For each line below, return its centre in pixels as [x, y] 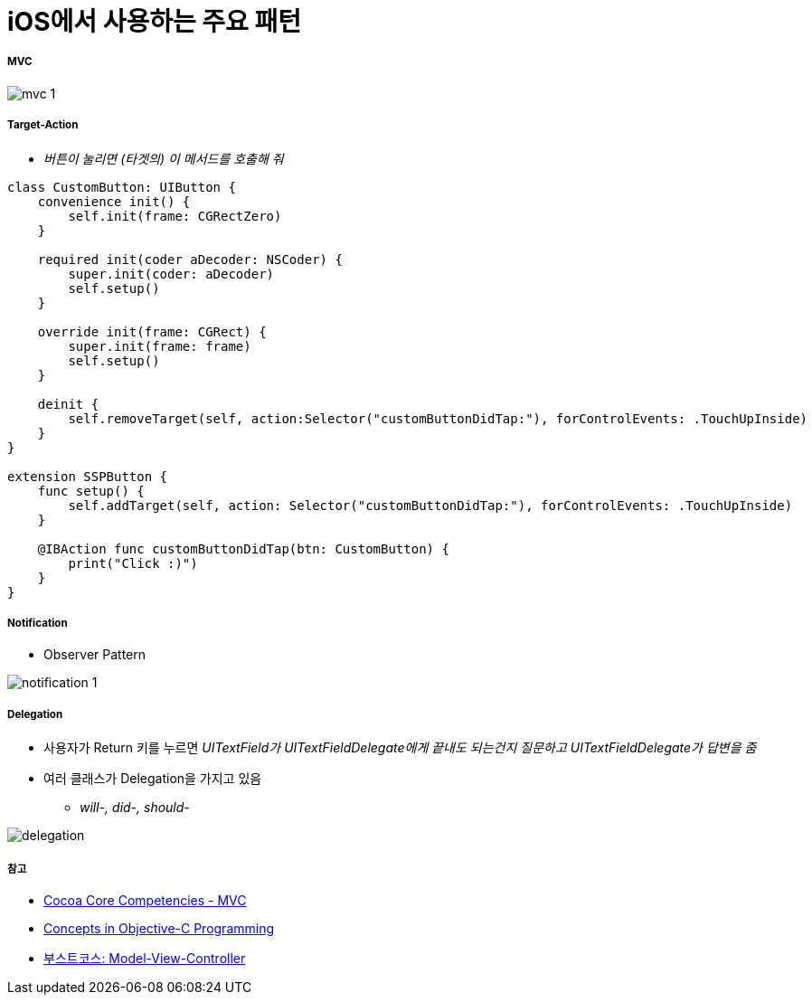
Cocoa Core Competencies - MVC [145, 900]
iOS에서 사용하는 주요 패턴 [154, 22]
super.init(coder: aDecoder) [171, 274]
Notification [38, 623]
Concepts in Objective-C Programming [159, 928]
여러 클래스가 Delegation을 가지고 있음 [153, 779]
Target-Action [43, 125]
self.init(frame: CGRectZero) [175, 216]
